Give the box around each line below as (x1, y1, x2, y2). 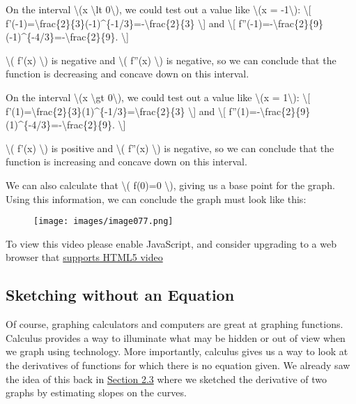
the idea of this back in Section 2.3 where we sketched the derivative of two (6, 371, 327, 386)
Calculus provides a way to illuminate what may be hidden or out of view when (6, 330, 346, 345)
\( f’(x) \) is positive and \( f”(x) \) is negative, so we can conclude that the (6, 140, 334, 155)
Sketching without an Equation (6, 284, 235, 306)
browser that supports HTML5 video (6, 250, 163, 264)
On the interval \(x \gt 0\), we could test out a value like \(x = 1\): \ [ (6, 89, 311, 104)
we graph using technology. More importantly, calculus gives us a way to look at (6, 344, 348, 359)
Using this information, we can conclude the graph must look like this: (6, 191, 307, 206)
